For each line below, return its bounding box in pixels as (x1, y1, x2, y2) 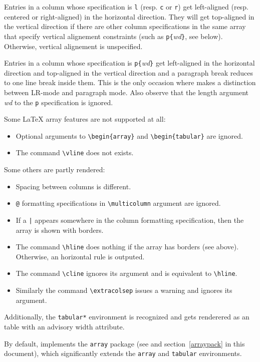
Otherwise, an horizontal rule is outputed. (16, 251, 145, 261)
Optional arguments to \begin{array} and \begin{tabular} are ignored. (16, 130, 243, 141)
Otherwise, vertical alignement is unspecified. (4, 41, 143, 51)
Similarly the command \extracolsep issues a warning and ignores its (16, 285, 232, 295)
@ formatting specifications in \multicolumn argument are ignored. (16, 198, 221, 208)
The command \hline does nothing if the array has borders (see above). (16, 241, 239, 252)
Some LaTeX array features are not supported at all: (4, 114, 166, 124)
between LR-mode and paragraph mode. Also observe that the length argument (4, 87, 248, 97)
